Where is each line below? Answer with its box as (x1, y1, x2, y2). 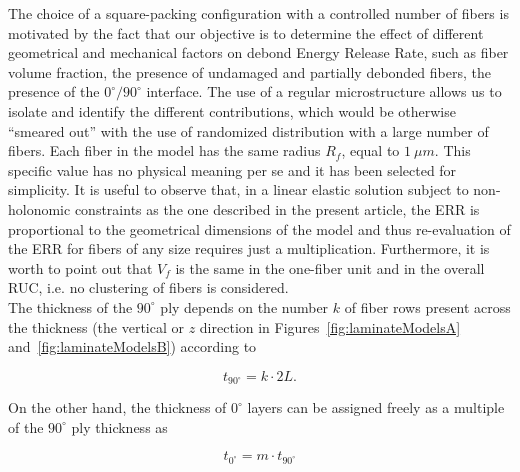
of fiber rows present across (344, 296, 511, 317)
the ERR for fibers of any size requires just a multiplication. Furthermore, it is (8, 238, 490, 259)
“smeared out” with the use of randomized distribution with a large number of (8, 120, 489, 141)
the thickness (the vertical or (8, 316, 184, 337)
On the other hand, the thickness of (8, 397, 227, 418)
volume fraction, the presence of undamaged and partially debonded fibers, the (8, 61, 491, 82)
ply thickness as (71, 416, 168, 437)
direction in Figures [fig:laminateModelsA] (199, 316, 461, 337)
